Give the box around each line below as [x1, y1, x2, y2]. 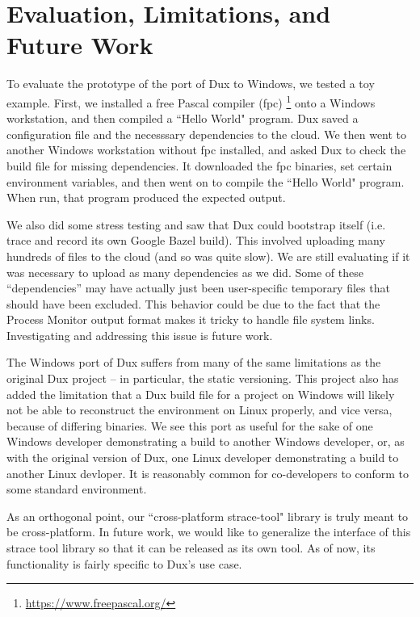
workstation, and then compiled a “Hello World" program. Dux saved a [6, 110, 359, 127]
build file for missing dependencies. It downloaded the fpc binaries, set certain [6, 157, 393, 174]
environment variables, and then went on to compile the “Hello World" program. [6, 173, 405, 190]
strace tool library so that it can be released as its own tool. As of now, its [6, 539, 376, 556]
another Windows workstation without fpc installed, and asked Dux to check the [6, 141, 406, 158]
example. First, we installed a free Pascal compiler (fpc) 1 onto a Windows [6, 91, 376, 111]
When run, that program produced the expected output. [6, 189, 286, 206]
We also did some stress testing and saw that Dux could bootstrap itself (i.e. [6, 216, 386, 233]
